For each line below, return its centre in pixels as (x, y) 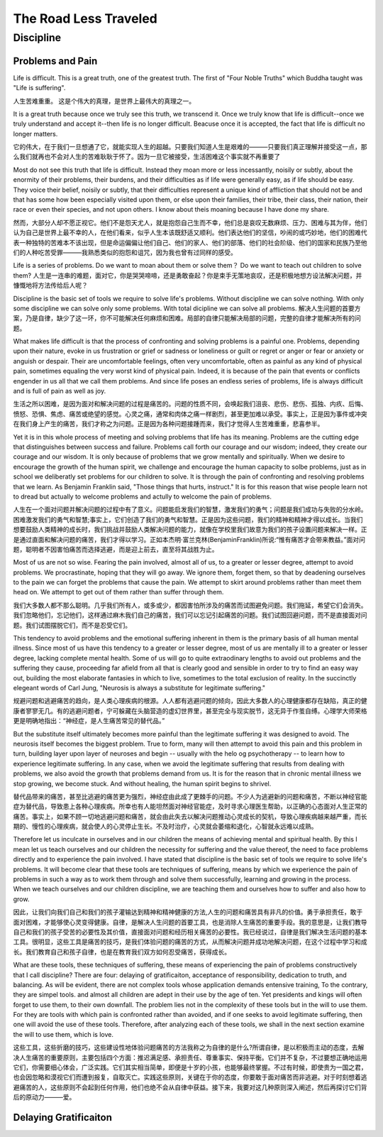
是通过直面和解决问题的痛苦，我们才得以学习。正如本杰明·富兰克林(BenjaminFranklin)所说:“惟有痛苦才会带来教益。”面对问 (189, 539)
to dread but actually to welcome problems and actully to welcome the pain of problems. (143, 496)
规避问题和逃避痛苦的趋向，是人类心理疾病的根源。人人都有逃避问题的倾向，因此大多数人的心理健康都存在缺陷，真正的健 (190, 701)
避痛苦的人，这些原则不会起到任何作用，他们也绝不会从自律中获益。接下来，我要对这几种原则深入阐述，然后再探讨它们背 (190, 1087)
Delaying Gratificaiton (63, 1117)
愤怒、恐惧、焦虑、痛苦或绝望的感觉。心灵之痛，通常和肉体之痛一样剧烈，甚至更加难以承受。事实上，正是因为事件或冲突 (190, 414)
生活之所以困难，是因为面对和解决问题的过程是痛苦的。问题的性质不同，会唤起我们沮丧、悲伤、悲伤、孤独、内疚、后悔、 (190, 404)
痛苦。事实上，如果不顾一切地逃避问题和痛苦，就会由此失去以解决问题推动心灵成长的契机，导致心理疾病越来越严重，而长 (190, 816)
